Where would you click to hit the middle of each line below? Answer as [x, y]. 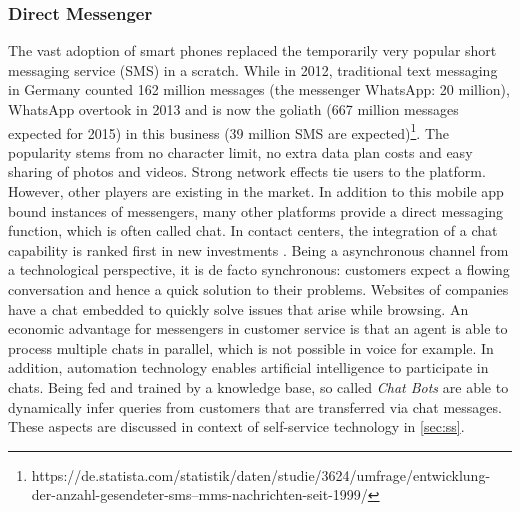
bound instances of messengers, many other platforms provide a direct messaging [256, 210]
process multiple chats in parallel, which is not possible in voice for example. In [251, 347]
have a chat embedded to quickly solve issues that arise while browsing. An [238, 308]
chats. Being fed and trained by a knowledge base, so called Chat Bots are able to [258, 386]
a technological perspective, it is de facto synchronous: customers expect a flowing [259, 269]
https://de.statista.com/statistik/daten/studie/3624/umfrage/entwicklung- [261, 474]
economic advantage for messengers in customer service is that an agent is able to [258, 328]
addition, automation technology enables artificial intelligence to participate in [248, 367]
